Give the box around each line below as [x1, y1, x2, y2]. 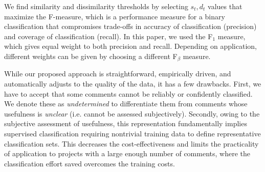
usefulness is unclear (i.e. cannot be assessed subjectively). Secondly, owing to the [4, 108, 260, 119]
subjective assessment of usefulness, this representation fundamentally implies [4, 118, 247, 129]
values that [208, 1, 242, 11]
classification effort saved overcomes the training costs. [4, 158, 175, 168]
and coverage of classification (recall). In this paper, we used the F [4, 31, 213, 41]
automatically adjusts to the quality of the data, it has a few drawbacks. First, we [4, 78, 261, 89]
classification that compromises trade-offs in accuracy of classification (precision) [4, 21, 257, 32]
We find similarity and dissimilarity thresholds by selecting [4, 1, 188, 11]
